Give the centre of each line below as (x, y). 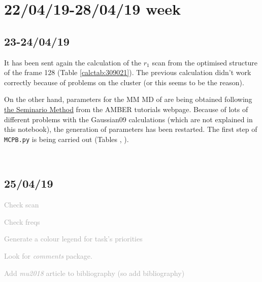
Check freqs (22, 221)
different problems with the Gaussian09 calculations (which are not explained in (128, 119)
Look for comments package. (48, 255)
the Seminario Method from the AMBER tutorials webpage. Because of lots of (126, 109)
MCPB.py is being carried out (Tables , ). (67, 139)
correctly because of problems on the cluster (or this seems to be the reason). (124, 82)
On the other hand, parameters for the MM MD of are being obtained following (128, 99)
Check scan (22, 205)
